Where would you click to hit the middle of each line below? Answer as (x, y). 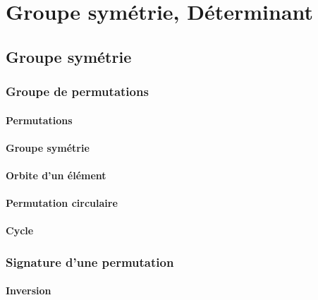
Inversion (29, 290)
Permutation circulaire (62, 203)
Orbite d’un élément (56, 175)
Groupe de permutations (77, 91)
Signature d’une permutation (90, 262)
